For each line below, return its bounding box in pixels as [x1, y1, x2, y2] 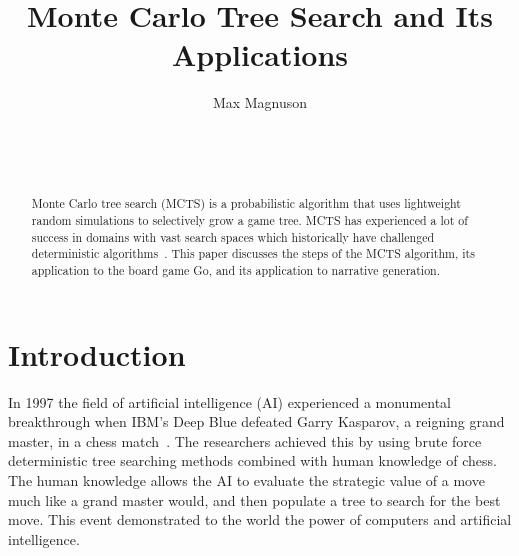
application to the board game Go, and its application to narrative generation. [31, 262, 441, 279]
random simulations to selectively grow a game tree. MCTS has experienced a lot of [31, 212, 468, 229]
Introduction [8, 333, 186, 374]
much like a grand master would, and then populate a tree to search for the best [8, 489, 501, 510]
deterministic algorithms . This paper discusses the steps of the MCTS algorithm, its [31, 245, 475, 262]
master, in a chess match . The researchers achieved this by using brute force [8, 430, 482, 451]
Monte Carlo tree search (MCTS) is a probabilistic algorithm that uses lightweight [31, 195, 462, 212]
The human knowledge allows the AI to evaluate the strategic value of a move [8, 470, 485, 491]
